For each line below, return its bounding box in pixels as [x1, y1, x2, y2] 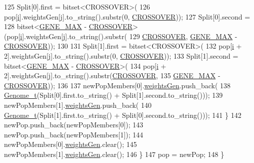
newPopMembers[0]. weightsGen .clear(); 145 [4, 139, 137, 149]
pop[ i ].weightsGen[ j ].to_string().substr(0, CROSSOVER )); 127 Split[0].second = [4, 11, 250, 22]
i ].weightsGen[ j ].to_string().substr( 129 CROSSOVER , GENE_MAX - [20, 31, 237, 41]
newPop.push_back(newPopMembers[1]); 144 [4, 129, 143, 139]
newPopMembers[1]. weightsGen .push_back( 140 [4, 99, 151, 110]
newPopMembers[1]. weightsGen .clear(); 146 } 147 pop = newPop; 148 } [4, 148, 224, 159]
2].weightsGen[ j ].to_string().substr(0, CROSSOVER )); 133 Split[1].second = [4, 50, 238, 61]
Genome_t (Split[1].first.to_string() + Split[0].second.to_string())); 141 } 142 [4, 109, 241, 120]
